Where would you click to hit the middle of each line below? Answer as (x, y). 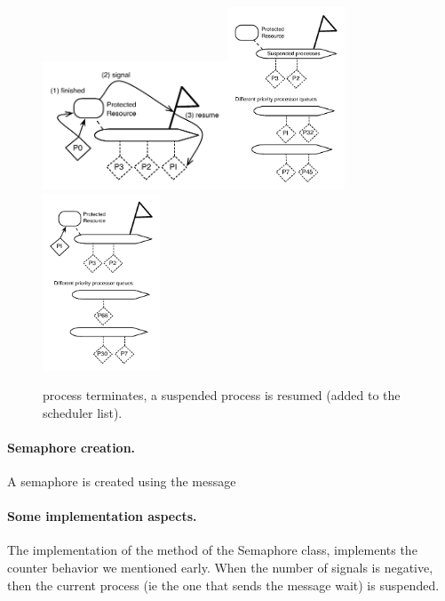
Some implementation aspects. (102, 516)
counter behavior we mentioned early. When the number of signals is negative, (220, 568)
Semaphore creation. (72, 447)
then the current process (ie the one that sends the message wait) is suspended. (223, 585)
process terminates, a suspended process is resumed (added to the (222, 395)
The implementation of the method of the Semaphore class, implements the (212, 550)
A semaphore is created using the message (122, 481)
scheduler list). (83, 412)
